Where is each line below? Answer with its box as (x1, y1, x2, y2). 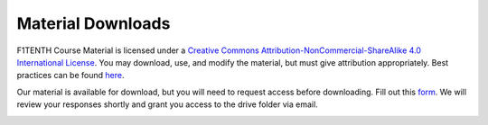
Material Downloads (16, 13, 171, 33)
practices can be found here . (16, 70, 125, 81)
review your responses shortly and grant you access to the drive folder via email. (16, 99, 318, 110)
